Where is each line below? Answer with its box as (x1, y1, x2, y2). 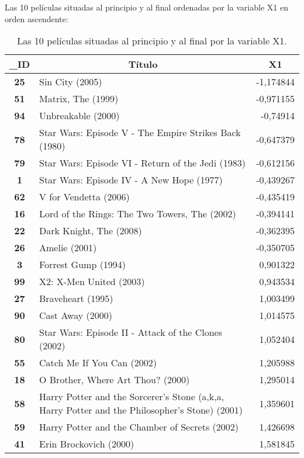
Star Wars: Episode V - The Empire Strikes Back (39, 126, 241, 140)
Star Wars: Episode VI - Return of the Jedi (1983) (39, 156, 246, 170)
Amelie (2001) (39, 241, 97, 255)
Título (128, 57, 158, 71)
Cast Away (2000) (39, 308, 112, 322)
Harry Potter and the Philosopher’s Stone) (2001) (39, 403, 243, 417)
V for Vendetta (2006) (39, 190, 130, 204)
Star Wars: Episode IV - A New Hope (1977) (39, 173, 223, 187)
